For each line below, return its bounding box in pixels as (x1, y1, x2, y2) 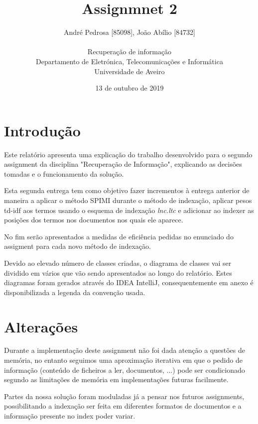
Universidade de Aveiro (94, 66, 165, 76)
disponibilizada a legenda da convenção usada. (4, 287, 145, 297)
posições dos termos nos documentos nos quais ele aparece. (4, 214, 183, 225)
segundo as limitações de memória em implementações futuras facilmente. (4, 374, 229, 385)
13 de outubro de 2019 (95, 83, 164, 93)
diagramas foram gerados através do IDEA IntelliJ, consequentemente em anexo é (4, 277, 254, 288)
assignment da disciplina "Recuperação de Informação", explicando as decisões (4, 159, 242, 169)
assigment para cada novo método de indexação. (4, 241, 151, 251)
